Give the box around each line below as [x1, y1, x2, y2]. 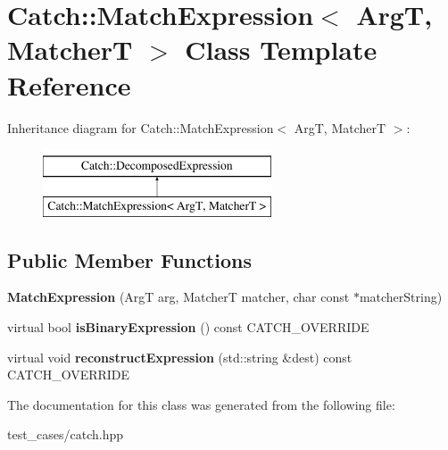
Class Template [185, 31, 377, 68]
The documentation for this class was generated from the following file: [7, 395, 395, 413]
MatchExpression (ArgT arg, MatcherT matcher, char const [7, 287, 350, 306]
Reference [7, 66, 131, 103]
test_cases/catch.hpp [7, 425, 124, 444]
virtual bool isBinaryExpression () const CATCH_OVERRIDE [7, 318, 369, 337]
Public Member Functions [7, 246, 252, 273]
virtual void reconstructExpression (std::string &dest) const [7, 347, 353, 366]
